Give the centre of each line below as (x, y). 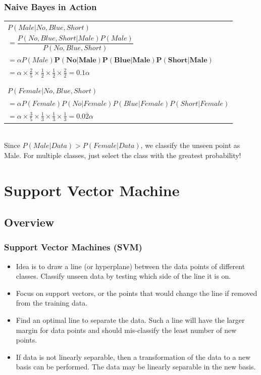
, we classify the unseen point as (190, 145)
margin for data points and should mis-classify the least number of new (126, 330)
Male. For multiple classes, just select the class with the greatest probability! (123, 155)
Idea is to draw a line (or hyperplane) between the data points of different (130, 266)
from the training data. (52, 303)
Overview (29, 222)
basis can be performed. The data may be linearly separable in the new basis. (136, 367)
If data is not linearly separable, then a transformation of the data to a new (133, 357)
